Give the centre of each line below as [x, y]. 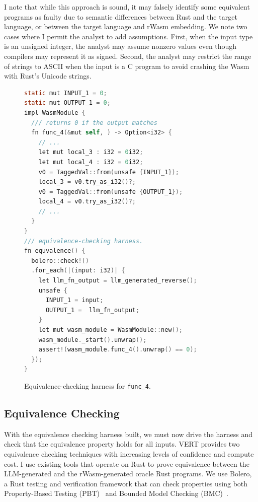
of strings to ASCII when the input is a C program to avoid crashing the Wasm [127, 66]
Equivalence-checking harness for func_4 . [88, 385]
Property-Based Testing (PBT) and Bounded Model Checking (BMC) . [116, 493]
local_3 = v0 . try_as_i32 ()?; [87, 182]
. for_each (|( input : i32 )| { [78, 271]
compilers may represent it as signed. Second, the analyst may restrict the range [128, 56]
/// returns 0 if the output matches [94, 123]
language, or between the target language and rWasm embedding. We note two [126, 26]
